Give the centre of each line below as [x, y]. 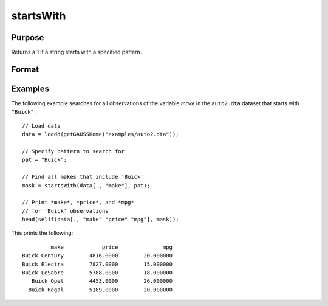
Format [25, 69]
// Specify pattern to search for [73, 151]
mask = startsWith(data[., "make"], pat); [86, 185]
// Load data [41, 126]
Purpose [28, 37]
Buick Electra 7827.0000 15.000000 [97, 264]
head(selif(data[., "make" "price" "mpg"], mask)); [101, 220]
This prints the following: [42, 233]
